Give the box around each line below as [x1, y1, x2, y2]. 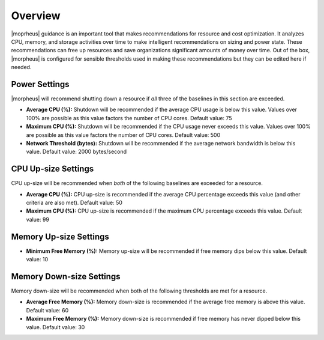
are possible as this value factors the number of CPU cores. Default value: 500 [26, 131, 221, 138]
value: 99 [26, 216, 49, 223]
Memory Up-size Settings [11, 231, 109, 241]
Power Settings [11, 79, 70, 90]
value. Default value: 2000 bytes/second [26, 148, 127, 156]
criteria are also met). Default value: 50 [26, 199, 123, 207]
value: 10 [26, 256, 48, 263]
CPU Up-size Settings [11, 164, 94, 174]
